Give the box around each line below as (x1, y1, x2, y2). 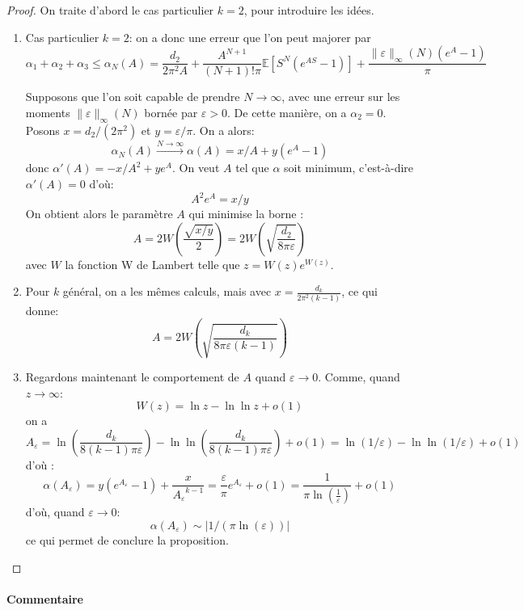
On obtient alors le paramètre (25, 205, 173, 222)
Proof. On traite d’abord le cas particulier (6, 2, 214, 18)
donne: (25, 301, 59, 318)
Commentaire (6, 590, 83, 607)
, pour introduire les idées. (243, 2, 374, 18)
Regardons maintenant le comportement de (25, 368, 239, 385)
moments (25, 103, 70, 120)
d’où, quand (25, 503, 85, 520)
